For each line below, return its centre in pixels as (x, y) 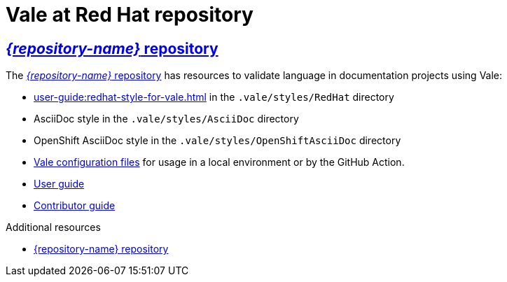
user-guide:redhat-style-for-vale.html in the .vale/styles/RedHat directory (214, 97)
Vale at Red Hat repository (130, 15)
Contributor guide (75, 206)
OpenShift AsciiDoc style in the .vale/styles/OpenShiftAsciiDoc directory (217, 141)
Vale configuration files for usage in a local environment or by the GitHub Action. (219, 162)
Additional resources (53, 227)
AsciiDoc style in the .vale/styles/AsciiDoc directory (166, 119)
